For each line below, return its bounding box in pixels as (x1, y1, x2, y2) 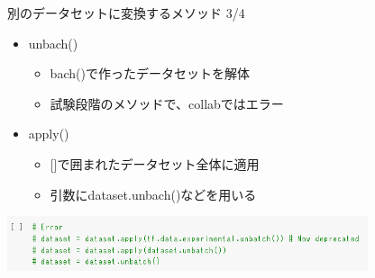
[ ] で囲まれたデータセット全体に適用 (50, 154, 260, 173)
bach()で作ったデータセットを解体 (50, 64, 250, 83)
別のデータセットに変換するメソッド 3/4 (7, 4, 245, 22)
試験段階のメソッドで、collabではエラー (50, 94, 284, 112)
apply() (28, 124, 69, 143)
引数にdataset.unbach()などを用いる (50, 184, 257, 203)
